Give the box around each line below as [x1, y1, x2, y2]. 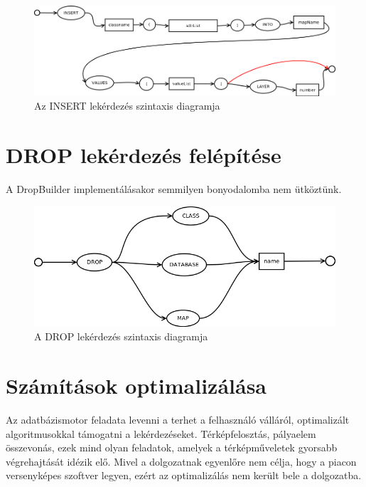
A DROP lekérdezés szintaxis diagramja [34, 329, 208, 344]
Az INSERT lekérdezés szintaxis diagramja [34, 98, 220, 113]
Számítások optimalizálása [6, 371, 267, 400]
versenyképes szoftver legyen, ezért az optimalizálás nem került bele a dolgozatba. [6, 468, 362, 483]
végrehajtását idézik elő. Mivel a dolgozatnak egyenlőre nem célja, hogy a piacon [6, 454, 357, 468]
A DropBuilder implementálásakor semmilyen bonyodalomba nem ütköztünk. [6, 181, 342, 196]
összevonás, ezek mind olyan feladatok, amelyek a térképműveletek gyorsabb [6, 440, 338, 455]
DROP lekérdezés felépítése [6, 140, 281, 169]
